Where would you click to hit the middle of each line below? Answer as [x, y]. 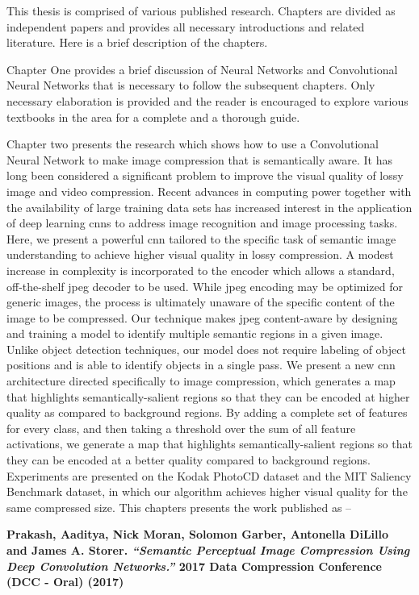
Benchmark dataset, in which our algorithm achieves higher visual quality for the [207, 491]
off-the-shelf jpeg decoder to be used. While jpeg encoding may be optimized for [205, 286]
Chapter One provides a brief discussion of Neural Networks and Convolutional [202, 69]
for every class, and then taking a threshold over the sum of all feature [181, 428]
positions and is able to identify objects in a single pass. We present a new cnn [201, 365]
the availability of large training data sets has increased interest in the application [209, 207]
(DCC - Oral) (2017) [65, 582]
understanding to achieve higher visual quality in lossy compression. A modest [200, 254]
